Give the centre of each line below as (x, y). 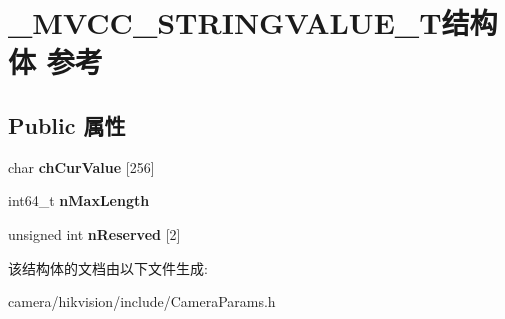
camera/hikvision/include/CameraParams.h (142, 301)
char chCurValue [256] (81, 166)
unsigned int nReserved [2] (94, 233)
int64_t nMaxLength (79, 200)
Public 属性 (67, 124)
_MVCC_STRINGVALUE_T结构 (253, 22)
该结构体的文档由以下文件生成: (108, 267)
